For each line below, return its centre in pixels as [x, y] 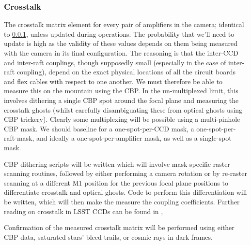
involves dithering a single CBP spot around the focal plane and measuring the [121, 100]
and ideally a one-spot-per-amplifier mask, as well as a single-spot [134, 138]
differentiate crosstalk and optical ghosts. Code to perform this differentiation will [125, 192]
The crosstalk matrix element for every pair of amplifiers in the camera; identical [124, 24]
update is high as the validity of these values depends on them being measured [121, 43]
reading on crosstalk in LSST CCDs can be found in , [84, 211]
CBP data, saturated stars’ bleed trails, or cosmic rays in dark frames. [108, 237]
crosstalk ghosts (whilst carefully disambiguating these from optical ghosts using [123, 109]
